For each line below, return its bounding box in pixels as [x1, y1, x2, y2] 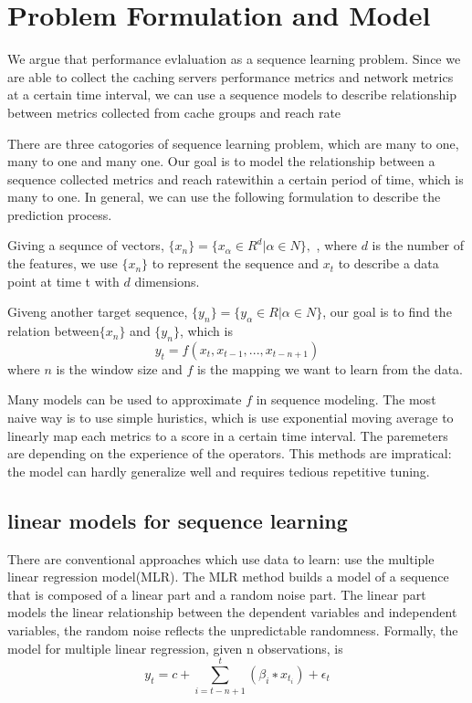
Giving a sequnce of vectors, [7, 236, 164, 255]
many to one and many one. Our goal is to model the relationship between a [7, 152, 435, 171]
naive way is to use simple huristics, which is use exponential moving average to [7, 408, 454, 427]
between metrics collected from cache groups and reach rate [7, 102, 341, 121]
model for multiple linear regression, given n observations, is [7, 638, 343, 657]
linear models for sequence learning [7, 506, 348, 534]
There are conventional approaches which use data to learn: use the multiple [7, 549, 435, 568]
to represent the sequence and [152, 254, 319, 273]
